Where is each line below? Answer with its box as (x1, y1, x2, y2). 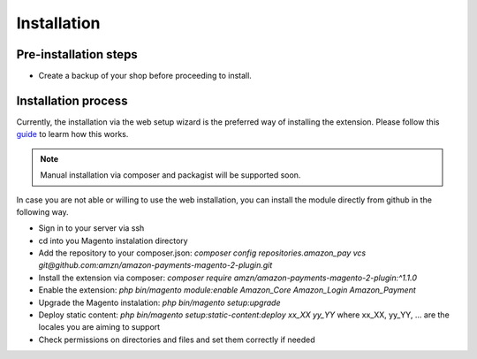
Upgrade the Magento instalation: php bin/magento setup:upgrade (38, 297, 281, 308)
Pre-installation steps (16, 47, 139, 62)
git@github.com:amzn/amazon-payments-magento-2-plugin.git (38, 260, 273, 271)
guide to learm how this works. (16, 129, 129, 140)
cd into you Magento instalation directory (38, 235, 189, 246)
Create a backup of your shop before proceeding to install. (38, 71, 252, 81)
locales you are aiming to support (38, 322, 161, 332)
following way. (16, 206, 70, 217)
